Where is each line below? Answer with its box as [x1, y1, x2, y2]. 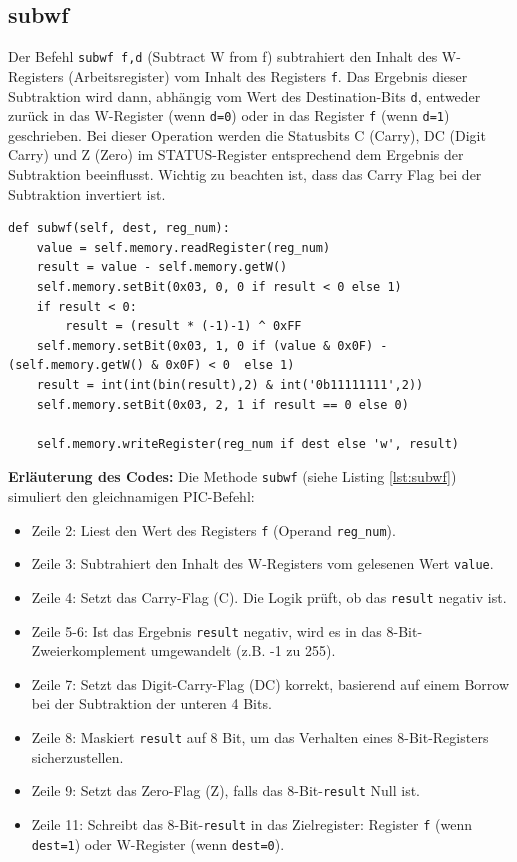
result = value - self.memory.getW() [36, 260, 288, 275]
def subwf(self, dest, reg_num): [8, 221, 230, 236]
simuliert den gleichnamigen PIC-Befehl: [8, 485, 255, 506]
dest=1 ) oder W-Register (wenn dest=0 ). [31, 833, 285, 854]
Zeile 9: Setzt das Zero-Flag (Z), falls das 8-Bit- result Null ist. [31, 780, 421, 801]
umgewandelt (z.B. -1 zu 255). [150, 640, 336, 661]
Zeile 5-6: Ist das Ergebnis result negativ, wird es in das [31, 620, 382, 641]
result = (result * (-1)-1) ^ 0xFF [65, 319, 302, 334]
